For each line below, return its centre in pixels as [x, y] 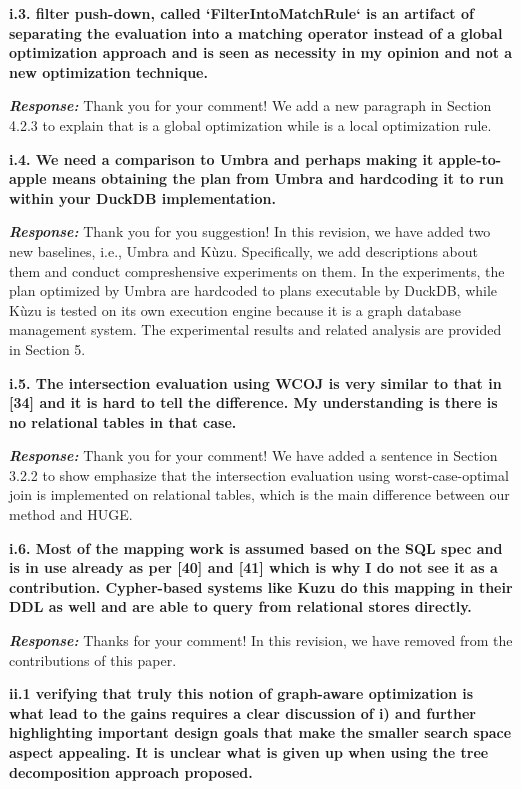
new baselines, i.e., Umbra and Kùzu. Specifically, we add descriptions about [244, 250]
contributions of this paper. [93, 659]
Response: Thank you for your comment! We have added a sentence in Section [253, 455]
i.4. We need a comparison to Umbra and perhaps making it [221, 158]
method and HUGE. [71, 514]
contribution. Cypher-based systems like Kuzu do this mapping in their [261, 586]
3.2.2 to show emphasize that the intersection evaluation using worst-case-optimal [259, 474]
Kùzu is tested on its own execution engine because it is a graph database [235, 309]
